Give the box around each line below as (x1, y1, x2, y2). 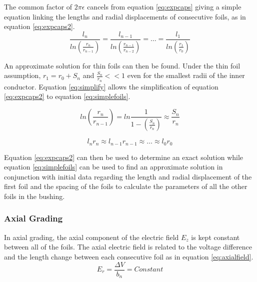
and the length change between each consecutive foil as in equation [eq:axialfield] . (4, 251, 253, 261)
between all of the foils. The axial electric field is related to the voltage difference (4, 241, 252, 252)
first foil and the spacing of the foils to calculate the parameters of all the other (4, 181, 247, 191)
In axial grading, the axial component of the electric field (4, 231, 179, 242)
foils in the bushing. (4, 190, 65, 201)
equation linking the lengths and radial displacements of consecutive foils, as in (4, 11, 246, 21)
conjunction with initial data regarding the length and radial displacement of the (4, 171, 252, 181)
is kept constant (191, 231, 240, 242)
